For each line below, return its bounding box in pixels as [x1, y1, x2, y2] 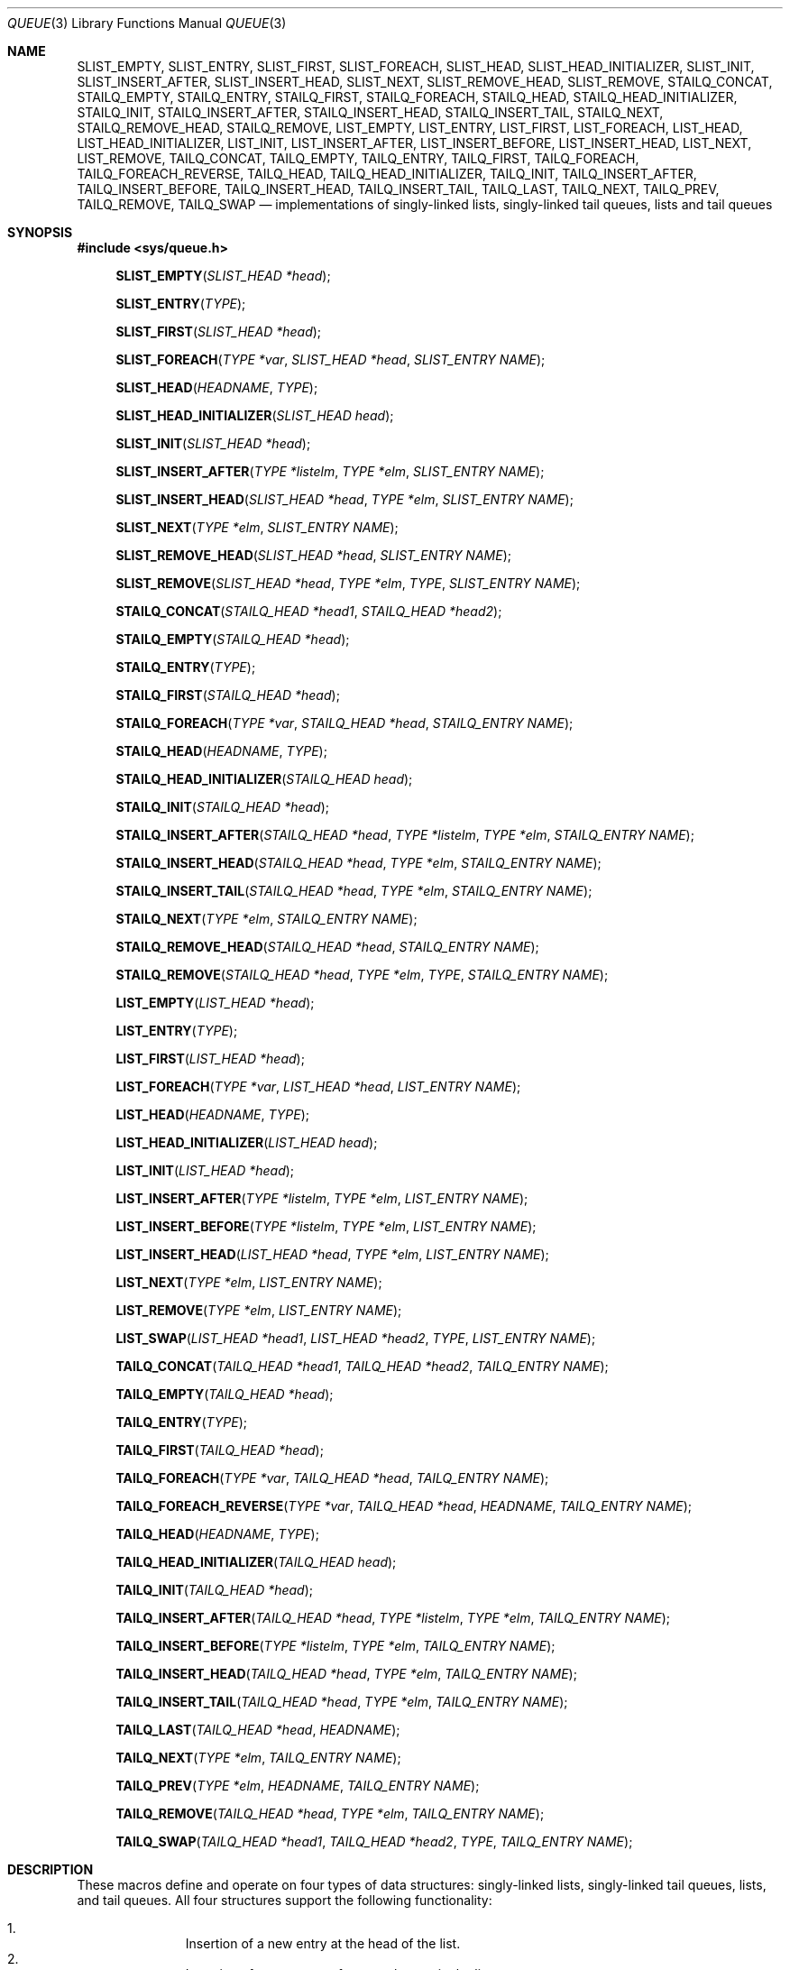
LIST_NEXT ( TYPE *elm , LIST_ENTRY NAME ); [115, 1275, 382, 1290]
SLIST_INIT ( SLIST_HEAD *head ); [115, 436, 311, 451]
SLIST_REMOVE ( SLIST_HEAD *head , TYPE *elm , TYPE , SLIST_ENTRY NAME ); [115, 575, 581, 591]
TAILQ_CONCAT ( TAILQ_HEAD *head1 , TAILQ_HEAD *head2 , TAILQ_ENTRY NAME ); [115, 1358, 609, 1374]
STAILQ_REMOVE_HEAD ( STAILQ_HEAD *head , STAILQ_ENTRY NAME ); [115, 939, 539, 954]
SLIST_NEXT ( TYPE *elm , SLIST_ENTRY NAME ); [115, 520, 399, 535]
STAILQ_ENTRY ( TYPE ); [115, 659, 256, 675]
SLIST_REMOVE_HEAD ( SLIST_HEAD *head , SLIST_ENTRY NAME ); [115, 548, 511, 563]
